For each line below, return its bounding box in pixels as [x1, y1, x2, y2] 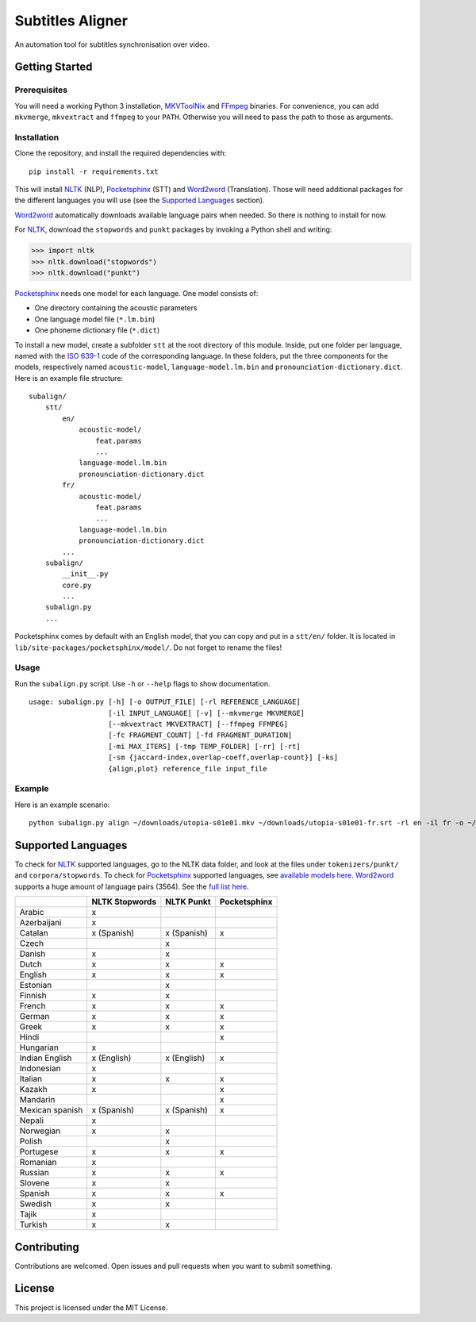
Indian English [19, 1052, 72, 1063]
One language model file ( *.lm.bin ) [34, 314, 155, 324]
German [19, 1011, 50, 1022]
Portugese [19, 1147, 59, 1158]
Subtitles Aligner [14, 12, 129, 29]
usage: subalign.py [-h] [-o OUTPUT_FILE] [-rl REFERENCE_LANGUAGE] [29, 698, 301, 706]
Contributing [14, 1240, 79, 1254]
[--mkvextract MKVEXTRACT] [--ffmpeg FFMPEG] [108, 719, 289, 728]
